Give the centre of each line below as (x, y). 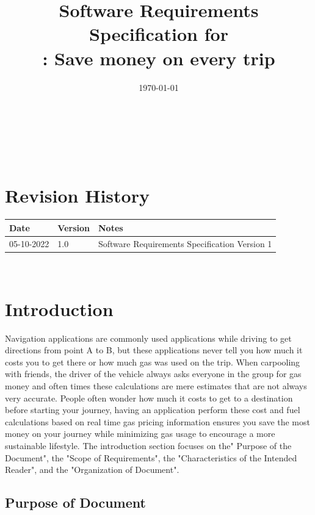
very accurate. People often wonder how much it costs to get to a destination (149, 398)
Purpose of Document (75, 502)
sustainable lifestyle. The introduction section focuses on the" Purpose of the (148, 445)
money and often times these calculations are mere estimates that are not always (156, 385)
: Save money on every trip (159, 58)
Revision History (77, 196)
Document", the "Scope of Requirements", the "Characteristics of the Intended (151, 457)
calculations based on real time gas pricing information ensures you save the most (157, 421)
